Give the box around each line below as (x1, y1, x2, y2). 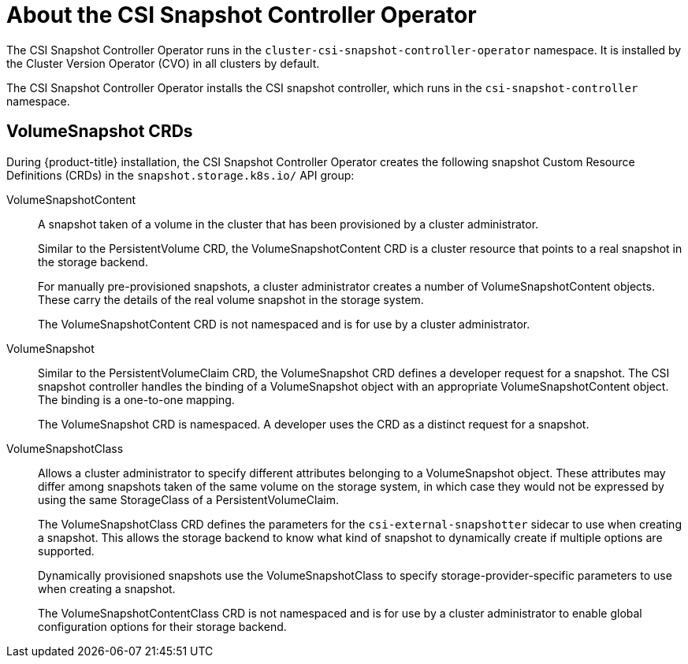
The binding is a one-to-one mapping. (38, 392, 235, 406)
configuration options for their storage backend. (38, 619, 287, 633)
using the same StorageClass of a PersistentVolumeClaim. (38, 492, 340, 506)
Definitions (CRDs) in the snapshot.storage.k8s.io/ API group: (6, 168, 355, 182)
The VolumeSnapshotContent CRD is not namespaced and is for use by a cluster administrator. (38, 317, 530, 331)
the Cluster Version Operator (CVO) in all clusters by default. (6, 56, 320, 70)
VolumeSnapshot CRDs (6, 121, 193, 142)
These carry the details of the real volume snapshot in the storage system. (38, 292, 424, 306)
